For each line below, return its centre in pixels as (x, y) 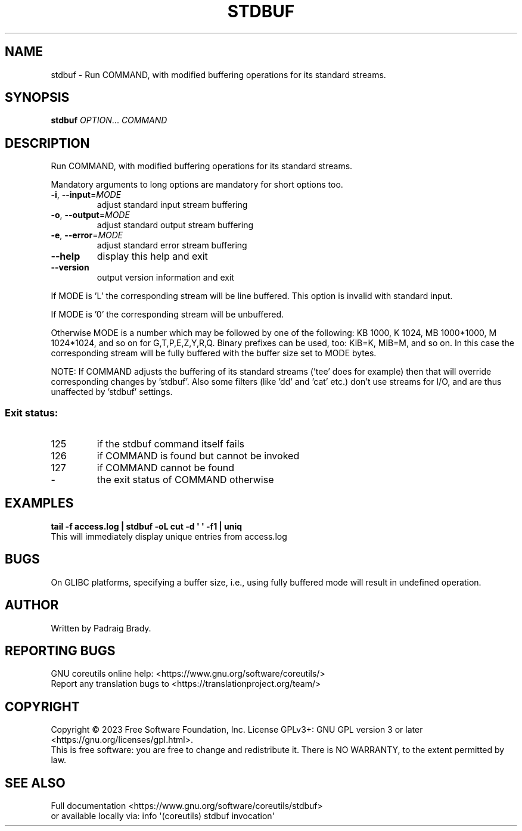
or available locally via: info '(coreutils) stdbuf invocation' (163, 816)
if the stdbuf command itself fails (170, 444)
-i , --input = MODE (86, 195)
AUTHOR (32, 605)
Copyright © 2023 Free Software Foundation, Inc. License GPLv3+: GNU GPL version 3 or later (237, 730)
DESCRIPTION (47, 143)
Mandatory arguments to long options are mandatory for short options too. (197, 185)
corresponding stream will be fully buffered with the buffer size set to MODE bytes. (214, 353)
